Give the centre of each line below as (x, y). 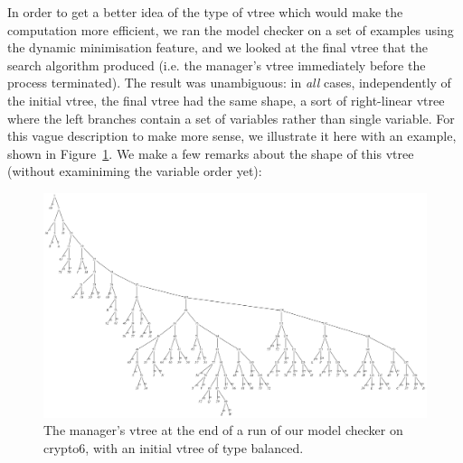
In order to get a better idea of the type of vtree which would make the (205, 12)
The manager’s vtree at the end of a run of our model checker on (223, 430)
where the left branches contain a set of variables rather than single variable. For (231, 118)
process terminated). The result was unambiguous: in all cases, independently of (229, 83)
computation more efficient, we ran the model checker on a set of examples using (231, 29)
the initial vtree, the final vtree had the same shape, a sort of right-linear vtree (226, 100)
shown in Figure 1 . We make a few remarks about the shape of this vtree (211, 153)
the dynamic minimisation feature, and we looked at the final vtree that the (217, 47)
